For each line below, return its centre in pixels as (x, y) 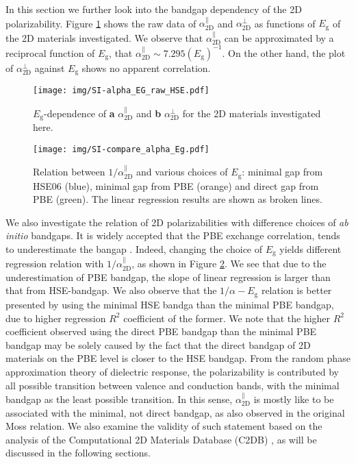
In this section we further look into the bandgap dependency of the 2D (154, 9)
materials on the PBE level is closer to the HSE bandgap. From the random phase (178, 358)
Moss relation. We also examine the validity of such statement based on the (164, 426)
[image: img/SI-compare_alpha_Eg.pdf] (121, 149)
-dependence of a (79, 113)
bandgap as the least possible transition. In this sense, (119, 399)
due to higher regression (56, 318)
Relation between (69, 172)
